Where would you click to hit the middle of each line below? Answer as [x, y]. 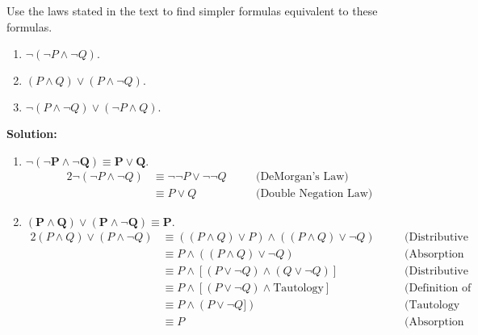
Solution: [32, 134]
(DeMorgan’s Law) [302, 176]
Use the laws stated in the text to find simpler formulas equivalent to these [192, 10]
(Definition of [438, 288]
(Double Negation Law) [314, 193]
